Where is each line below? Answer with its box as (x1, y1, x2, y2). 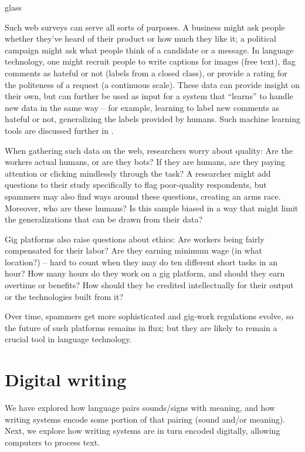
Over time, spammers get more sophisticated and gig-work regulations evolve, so (5, 310, 294, 322)
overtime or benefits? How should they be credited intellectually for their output (5, 279, 294, 291)
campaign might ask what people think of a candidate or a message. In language (5, 43, 294, 56)
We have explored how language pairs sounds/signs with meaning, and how (5, 402, 275, 414)
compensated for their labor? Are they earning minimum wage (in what (5, 244, 262, 257)
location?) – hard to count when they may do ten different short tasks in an (5, 255, 278, 268)
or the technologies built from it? (5, 290, 123, 302)
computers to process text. (5, 436, 100, 448)
